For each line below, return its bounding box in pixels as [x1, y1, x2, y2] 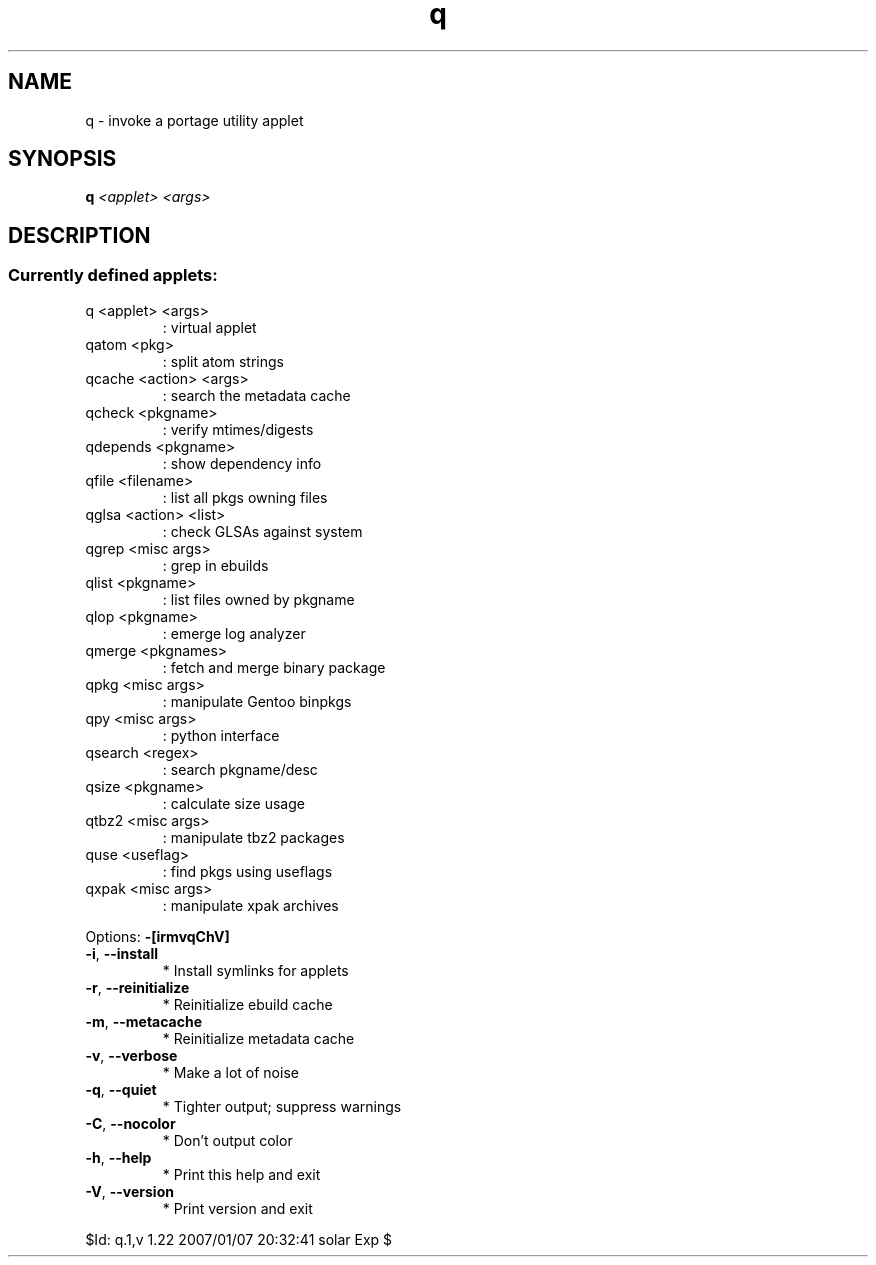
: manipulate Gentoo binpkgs [162, 692, 352, 710]
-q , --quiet [85, 1080, 157, 1098]
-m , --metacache [85, 1012, 203, 1030]
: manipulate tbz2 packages [162, 828, 345, 846]
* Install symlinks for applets [162, 961, 349, 979]
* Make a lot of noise [162, 1063, 299, 1081]
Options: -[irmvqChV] [85, 927, 230, 945]
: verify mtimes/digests [162, 420, 314, 438]
